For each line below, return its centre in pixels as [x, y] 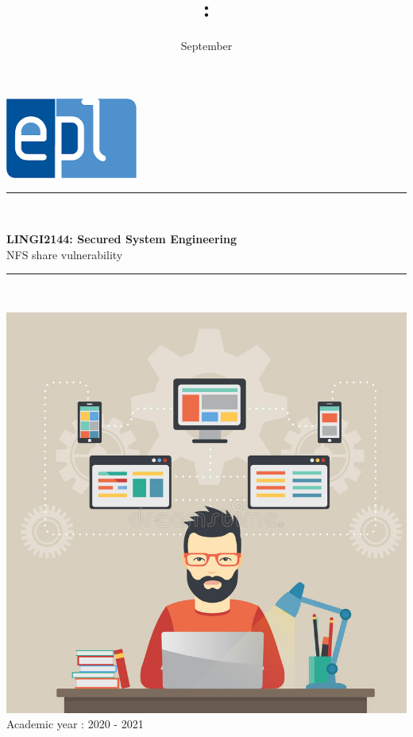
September [206, 46]
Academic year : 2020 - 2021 [75, 724]
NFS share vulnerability [65, 254]
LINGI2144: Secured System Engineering [122, 238]
